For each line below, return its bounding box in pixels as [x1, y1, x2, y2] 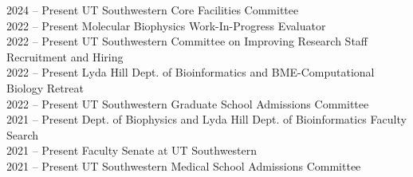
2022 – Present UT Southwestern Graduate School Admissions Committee [6, 95, 369, 112]
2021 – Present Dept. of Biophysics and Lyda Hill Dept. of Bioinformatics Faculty [6, 111, 407, 128]
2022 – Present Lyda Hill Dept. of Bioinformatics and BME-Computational [6, 64, 375, 81]
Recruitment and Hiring [6, 48, 124, 65]
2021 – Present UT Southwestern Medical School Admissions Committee [6, 157, 361, 174]
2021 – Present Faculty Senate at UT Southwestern [6, 142, 258, 159]
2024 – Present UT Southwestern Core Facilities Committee [6, 2, 299, 18]
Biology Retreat [6, 79, 84, 96]
